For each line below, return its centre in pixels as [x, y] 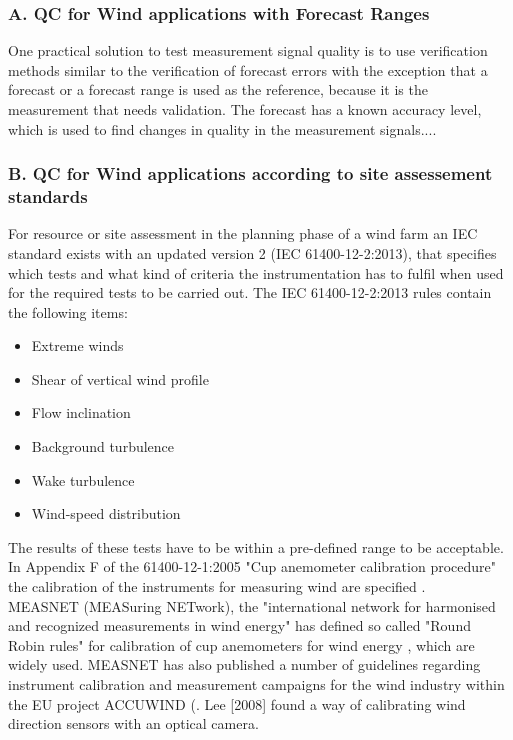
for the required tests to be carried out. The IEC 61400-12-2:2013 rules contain [250, 292]
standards [48, 196]
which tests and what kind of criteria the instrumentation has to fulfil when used [256, 272]
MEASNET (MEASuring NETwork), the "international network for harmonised [252, 605]
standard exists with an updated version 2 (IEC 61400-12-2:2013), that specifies [252, 252]
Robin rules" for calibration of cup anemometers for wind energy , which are [241, 644]
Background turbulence [103, 446]
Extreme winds [77, 345]
